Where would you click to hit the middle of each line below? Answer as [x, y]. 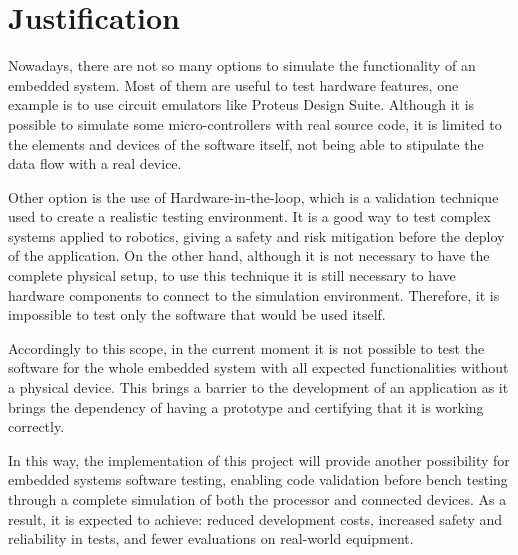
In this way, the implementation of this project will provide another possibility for [259, 459]
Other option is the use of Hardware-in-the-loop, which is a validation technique [253, 196]
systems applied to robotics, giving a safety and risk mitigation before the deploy [256, 235]
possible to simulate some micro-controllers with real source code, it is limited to [255, 123]
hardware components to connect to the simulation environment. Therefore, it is [254, 294]
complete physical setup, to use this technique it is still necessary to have [232, 275]
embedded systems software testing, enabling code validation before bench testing [258, 479]
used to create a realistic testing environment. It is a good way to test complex [249, 216]
